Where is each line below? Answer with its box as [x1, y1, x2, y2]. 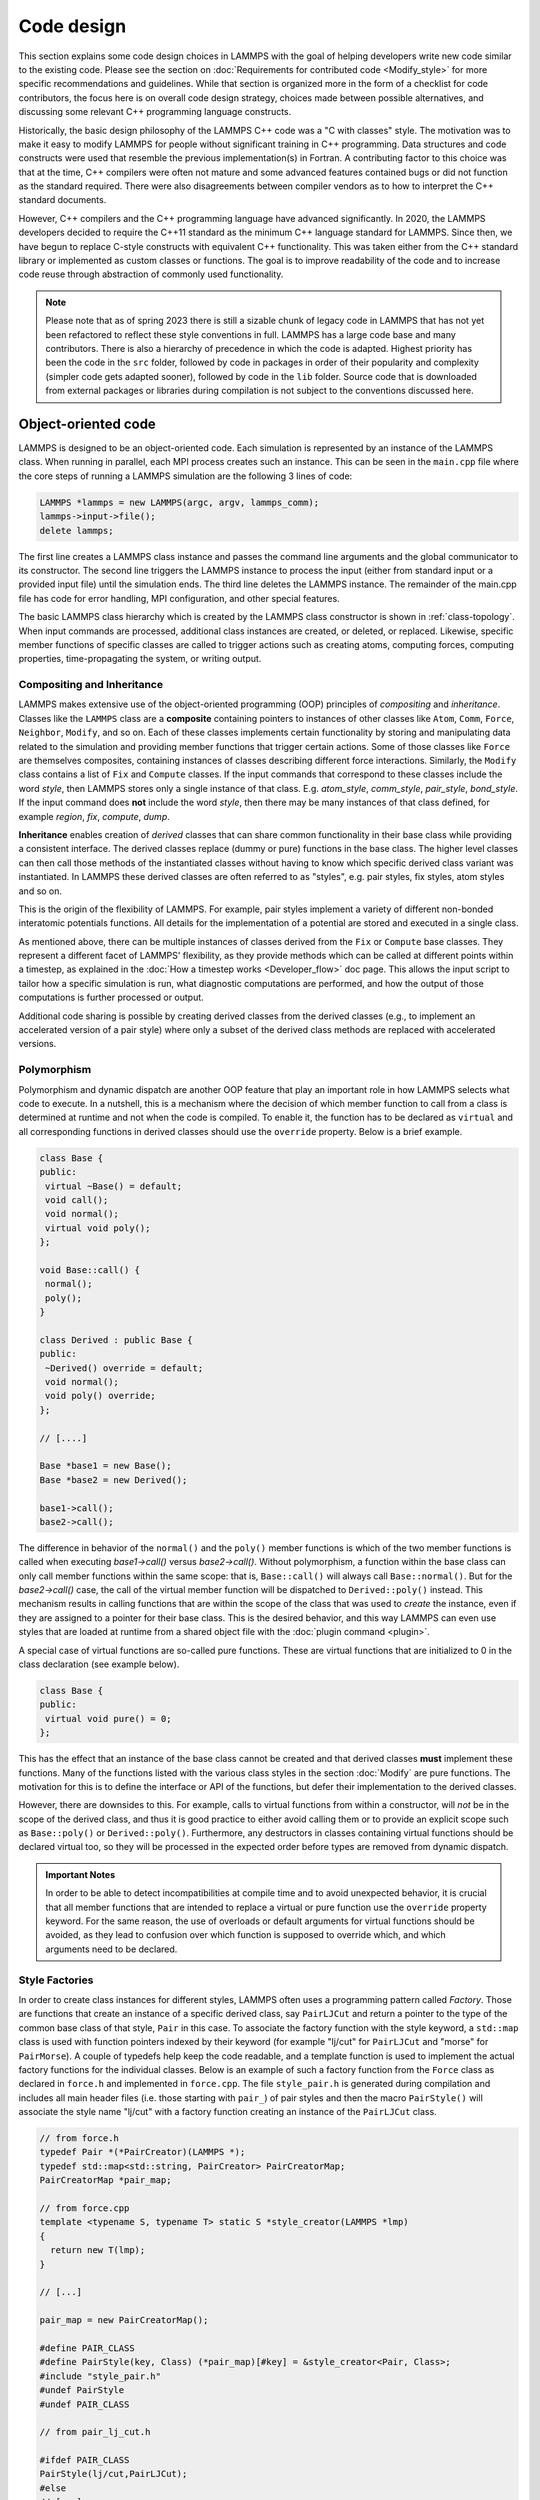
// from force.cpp [39, 2203, 130, 2214]
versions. [18, 1038, 57, 1050]
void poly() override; [45, 1390, 157, 1402]
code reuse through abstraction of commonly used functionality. [18, 268, 284, 280]
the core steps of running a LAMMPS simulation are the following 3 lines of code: [18, 470, 353, 482]
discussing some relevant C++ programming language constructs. [18, 106, 292, 118]
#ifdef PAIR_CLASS [39, 2455, 130, 2466]
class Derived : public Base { [39, 1334, 194, 1345]
